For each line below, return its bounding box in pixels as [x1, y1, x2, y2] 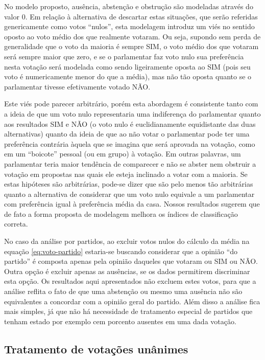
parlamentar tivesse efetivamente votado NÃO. [4, 81, 151, 92]
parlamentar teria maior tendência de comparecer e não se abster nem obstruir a [4, 158, 256, 169]
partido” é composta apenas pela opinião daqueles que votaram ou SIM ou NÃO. [4, 256, 258, 266]
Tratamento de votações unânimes [4, 341, 188, 356]
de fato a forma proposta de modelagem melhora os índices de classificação [4, 208, 238, 219]
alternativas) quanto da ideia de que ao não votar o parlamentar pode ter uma [4, 128, 250, 139]
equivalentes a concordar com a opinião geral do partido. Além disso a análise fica [4, 296, 260, 306]
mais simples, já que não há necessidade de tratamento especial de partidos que [4, 306, 253, 317]
